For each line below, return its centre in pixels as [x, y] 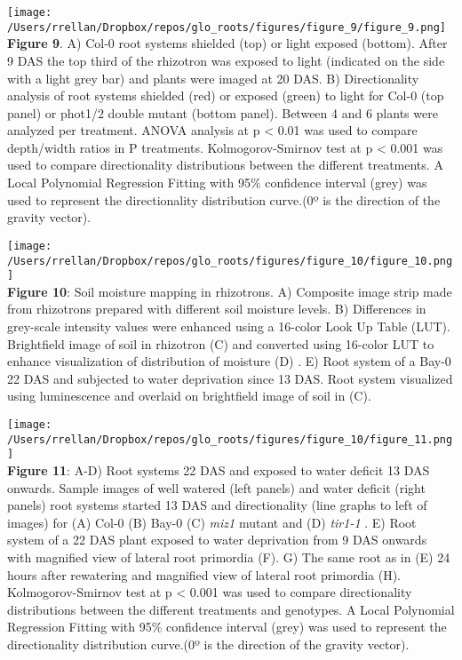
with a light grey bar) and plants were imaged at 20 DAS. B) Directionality [213, 78]
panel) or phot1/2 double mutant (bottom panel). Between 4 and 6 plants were [223, 112]
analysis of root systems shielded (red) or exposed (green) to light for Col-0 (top [226, 95]
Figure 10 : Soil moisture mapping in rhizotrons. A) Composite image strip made [230, 291]
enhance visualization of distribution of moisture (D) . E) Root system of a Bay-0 [229, 361]
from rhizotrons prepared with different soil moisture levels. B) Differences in [217, 309]
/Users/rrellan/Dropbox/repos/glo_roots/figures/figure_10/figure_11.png [230, 439]
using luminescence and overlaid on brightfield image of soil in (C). [189, 396]
